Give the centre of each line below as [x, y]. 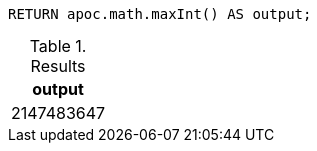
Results [58, 66]
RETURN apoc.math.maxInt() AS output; [160, 14]
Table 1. [58, 46]
